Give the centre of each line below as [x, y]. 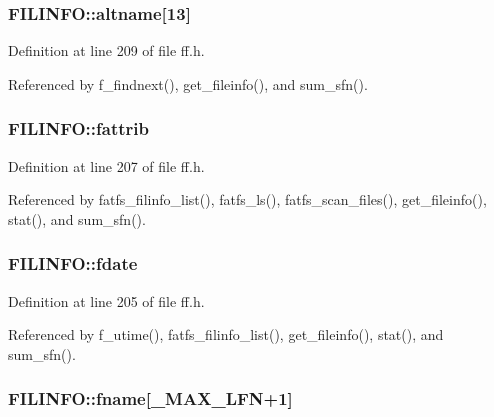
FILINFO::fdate [73, 263]
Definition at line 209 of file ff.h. [106, 50]
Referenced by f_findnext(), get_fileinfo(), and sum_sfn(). [188, 83]
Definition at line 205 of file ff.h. [106, 300]
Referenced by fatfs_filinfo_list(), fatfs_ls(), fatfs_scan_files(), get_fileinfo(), [247, 199]
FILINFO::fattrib [78, 128]
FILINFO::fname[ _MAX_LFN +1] [150, 398]
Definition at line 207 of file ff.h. [106, 165]
